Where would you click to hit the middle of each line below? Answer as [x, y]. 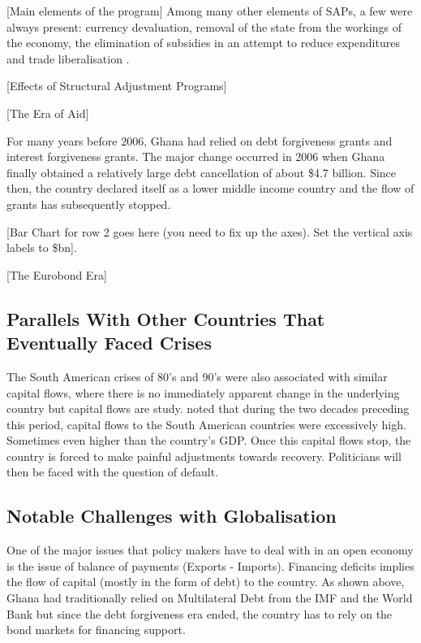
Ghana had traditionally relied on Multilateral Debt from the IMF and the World [210, 598]
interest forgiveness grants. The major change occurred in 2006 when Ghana [196, 156]
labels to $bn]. [42, 248]
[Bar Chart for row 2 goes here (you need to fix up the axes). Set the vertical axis [210, 231]
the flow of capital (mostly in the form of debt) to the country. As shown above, [206, 582]
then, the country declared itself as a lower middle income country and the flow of [210, 188]
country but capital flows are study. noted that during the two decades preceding [208, 408]
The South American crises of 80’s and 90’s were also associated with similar [197, 376]
